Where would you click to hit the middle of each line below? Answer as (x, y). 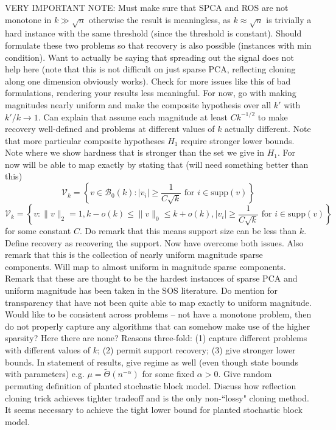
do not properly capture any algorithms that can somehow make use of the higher (158, 326)
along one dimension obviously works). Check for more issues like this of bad (148, 81)
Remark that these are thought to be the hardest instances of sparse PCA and (151, 278)
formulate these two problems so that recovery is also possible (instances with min (158, 45)
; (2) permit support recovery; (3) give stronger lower (197, 350)
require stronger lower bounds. (238, 140)
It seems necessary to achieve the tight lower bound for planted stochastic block (154, 410)
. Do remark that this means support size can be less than (188, 231)
